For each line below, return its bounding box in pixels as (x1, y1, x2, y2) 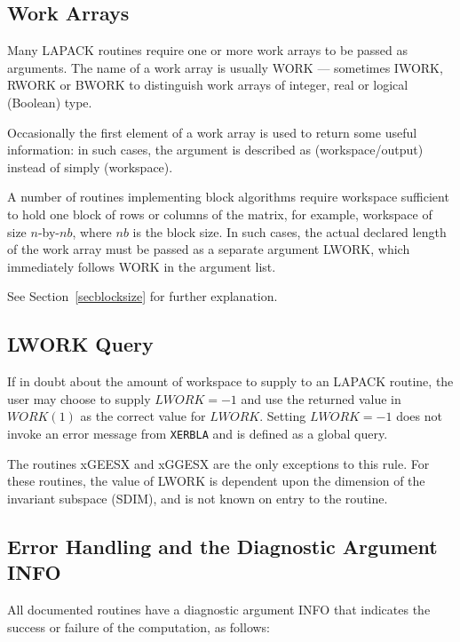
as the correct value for (80, 407, 206, 425)
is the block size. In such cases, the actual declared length (132, 222, 447, 241)
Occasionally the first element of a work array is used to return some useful (7, 123, 417, 141)
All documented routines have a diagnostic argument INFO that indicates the (7, 599, 431, 618)
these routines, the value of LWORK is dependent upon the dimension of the (7, 472, 425, 490)
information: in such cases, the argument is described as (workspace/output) (7, 140, 424, 159)
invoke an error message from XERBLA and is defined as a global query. (7, 424, 388, 442)
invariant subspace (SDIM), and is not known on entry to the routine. (7, 488, 388, 507)
